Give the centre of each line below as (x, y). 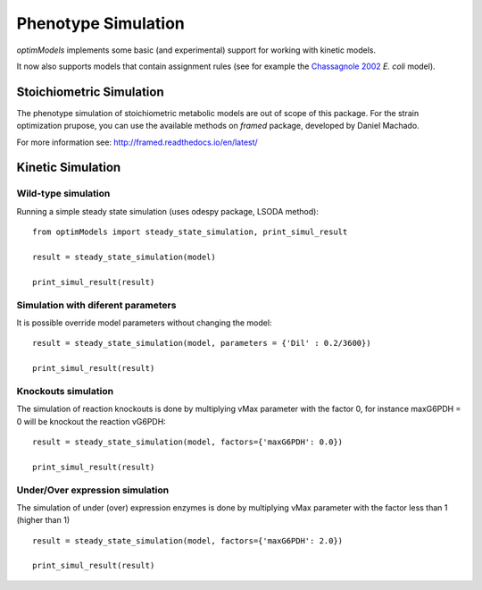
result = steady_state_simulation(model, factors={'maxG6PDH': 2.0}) (188, 540)
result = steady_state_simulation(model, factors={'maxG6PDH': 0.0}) (188, 442)
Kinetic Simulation (69, 168)
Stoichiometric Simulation (90, 92)
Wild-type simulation (63, 194)
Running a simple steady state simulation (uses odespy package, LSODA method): (167, 211)
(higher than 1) (43, 520)
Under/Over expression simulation (93, 490)
